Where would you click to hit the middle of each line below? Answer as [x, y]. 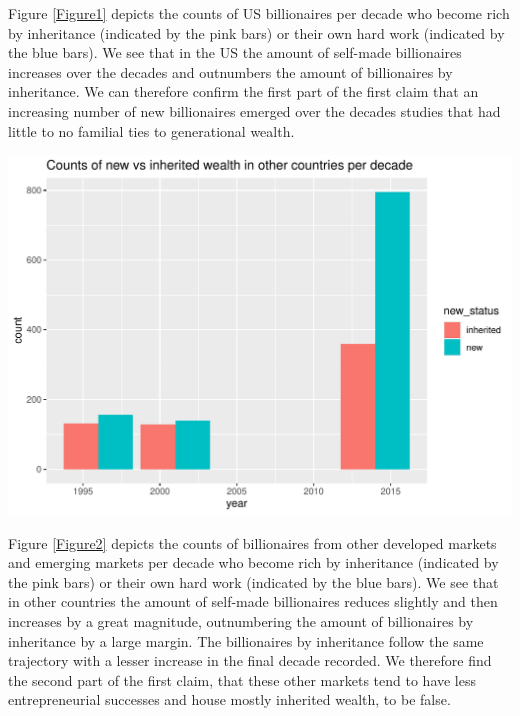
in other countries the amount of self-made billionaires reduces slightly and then [253, 601]
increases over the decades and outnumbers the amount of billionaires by [230, 71]
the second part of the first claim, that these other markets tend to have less [242, 679]
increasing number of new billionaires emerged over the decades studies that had [254, 110]
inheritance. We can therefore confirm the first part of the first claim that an [243, 91]
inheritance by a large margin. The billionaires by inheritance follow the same [246, 640]
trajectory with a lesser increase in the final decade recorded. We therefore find [250, 660]
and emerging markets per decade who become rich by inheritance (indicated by [253, 562]
